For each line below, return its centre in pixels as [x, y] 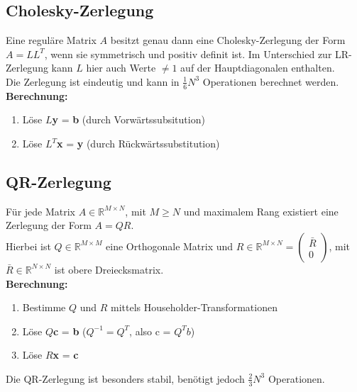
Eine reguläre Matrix [51, 40]
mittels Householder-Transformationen [194, 307]
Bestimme [44, 307]
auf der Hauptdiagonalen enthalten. [258, 68]
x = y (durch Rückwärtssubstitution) [138, 143]
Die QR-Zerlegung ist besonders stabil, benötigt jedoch [125, 378]
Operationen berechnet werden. [271, 81]
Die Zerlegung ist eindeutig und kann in [93, 81]
